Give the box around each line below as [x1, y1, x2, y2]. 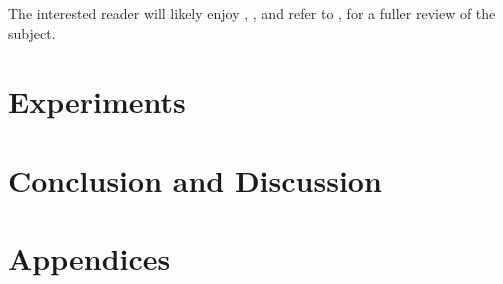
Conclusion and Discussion [8, 159, 382, 200]
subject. [8, 22, 56, 43]
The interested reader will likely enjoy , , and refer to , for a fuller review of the [8, 3, 496, 23]
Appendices [8, 238, 171, 279]
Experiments [8, 81, 186, 122]
